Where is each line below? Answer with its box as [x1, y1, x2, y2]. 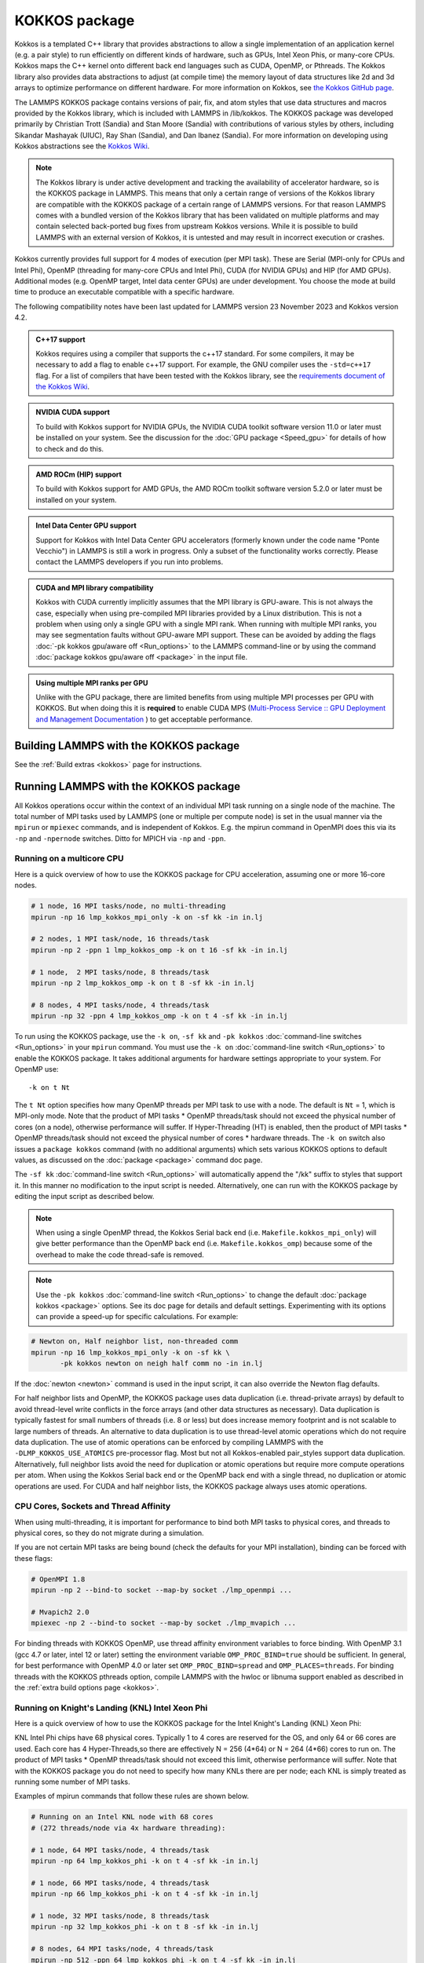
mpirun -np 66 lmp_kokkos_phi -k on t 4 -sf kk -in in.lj [31, 1889, 259, 1899]
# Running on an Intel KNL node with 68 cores [31, 1812, 214, 1822]
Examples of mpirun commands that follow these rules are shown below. [14, 1791, 249, 1801]
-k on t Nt [28, 1083, 71, 1091]
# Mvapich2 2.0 [31, 1608, 90, 1617]
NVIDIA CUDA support [35, 408, 110, 417]
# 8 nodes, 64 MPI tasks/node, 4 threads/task [31, 1944, 214, 1954]
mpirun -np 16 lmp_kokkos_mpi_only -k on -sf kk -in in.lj [31, 912, 263, 922]
